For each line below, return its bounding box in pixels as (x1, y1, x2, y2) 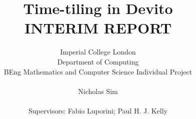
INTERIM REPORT (24, 17, 172, 38)
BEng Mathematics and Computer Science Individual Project (3, 66, 192, 76)
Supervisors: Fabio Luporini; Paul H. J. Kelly (28, 105, 167, 115)
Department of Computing (57, 56, 139, 66)
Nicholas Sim (78, 85, 118, 96)
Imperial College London (60, 46, 136, 57)
